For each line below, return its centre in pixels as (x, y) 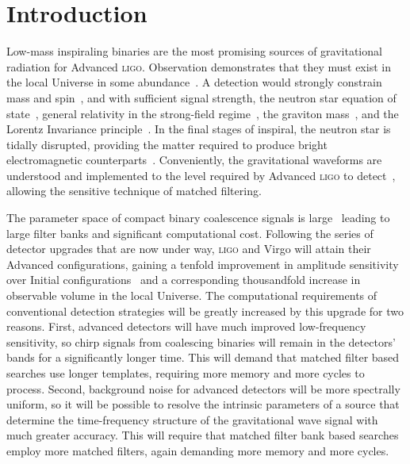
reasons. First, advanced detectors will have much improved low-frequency (186, 326)
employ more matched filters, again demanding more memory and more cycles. (198, 450)
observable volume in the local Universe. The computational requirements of (192, 295)
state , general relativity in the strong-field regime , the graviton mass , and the (203, 113)
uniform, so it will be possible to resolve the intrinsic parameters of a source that (203, 404)
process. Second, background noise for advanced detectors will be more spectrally (203, 388)
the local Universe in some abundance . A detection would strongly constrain (194, 82)
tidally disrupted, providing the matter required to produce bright (167, 144)
